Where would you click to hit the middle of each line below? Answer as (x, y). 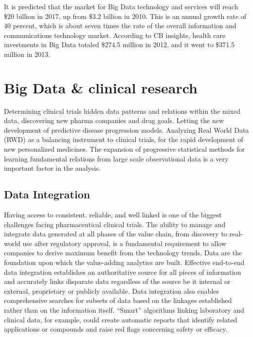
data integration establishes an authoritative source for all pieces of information (123, 272)
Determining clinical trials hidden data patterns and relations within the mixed (122, 111)
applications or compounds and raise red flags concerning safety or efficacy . (116, 329)
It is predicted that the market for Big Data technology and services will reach (121, 6)
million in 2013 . (27, 54)
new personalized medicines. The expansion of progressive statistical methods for (125, 149)
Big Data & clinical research (101, 87)
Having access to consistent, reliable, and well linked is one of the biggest (113, 215)
